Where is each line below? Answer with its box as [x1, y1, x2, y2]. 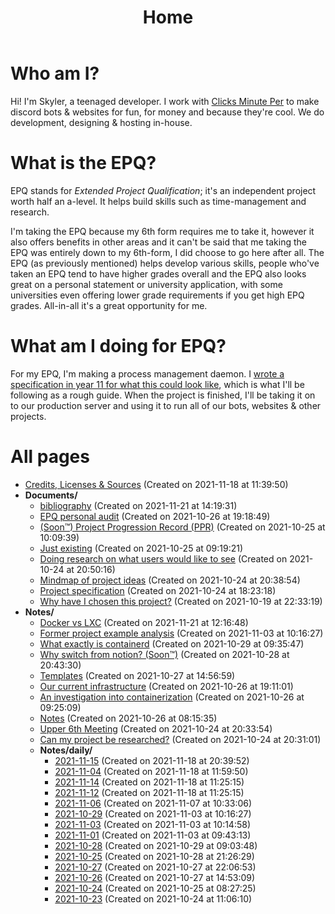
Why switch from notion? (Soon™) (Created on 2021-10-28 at [39, 648, 290, 660]
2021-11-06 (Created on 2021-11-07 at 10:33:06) [54, 797, 253, 809]
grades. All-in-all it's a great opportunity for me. [10, 299, 208, 311]
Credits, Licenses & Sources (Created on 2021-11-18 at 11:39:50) [24, 478, 289, 490]
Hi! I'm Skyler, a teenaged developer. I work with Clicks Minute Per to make [10, 95, 320, 107]
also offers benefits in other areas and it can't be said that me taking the [10, 236, 308, 248]
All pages [10, 446, 90, 468]
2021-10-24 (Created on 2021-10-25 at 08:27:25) [54, 882, 257, 894]
